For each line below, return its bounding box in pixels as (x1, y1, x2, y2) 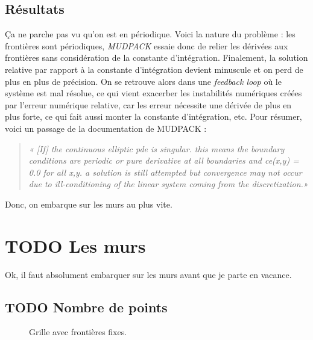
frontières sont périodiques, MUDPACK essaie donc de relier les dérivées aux (5, 39, 288, 52)
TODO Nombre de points (5, 297, 168, 316)
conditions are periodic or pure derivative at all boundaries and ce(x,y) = (28, 154, 299, 167)
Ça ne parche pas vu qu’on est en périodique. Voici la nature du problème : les (5, 28, 296, 40)
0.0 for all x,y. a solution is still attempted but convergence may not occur (28, 165, 302, 178)
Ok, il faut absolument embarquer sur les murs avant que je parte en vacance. (5, 268, 292, 280)
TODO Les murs (5, 233, 146, 258)
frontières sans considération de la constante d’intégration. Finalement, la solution (5, 51, 308, 64)
